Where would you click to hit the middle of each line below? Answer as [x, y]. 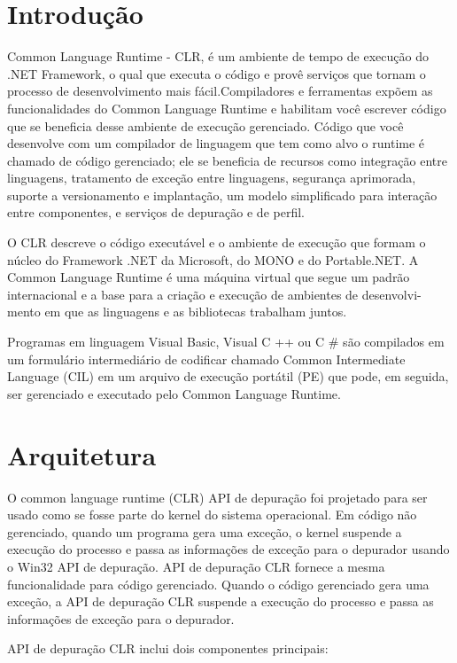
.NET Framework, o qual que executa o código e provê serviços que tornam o [217, 73]
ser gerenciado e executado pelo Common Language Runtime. [174, 393]
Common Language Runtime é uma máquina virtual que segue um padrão [209, 277]
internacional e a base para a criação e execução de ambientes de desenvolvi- [214, 294]
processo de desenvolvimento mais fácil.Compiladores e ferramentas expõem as [220, 91]
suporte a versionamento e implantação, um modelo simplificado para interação [222, 195]
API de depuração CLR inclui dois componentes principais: [168, 648]
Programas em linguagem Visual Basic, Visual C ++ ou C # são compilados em [226, 342]
